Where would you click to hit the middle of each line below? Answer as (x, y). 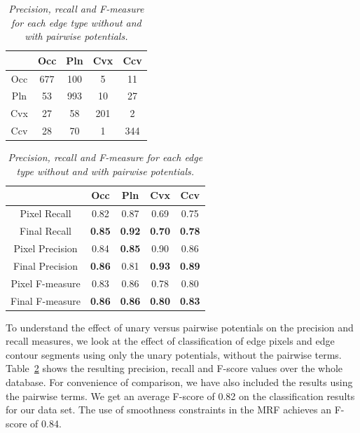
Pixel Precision (46, 248)
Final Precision (46, 265)
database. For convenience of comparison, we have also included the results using (179, 382)
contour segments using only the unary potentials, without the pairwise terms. (174, 354)
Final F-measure (46, 300)
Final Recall (46, 231)
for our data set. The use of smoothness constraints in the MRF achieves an (169, 410)
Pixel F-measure (46, 283)
